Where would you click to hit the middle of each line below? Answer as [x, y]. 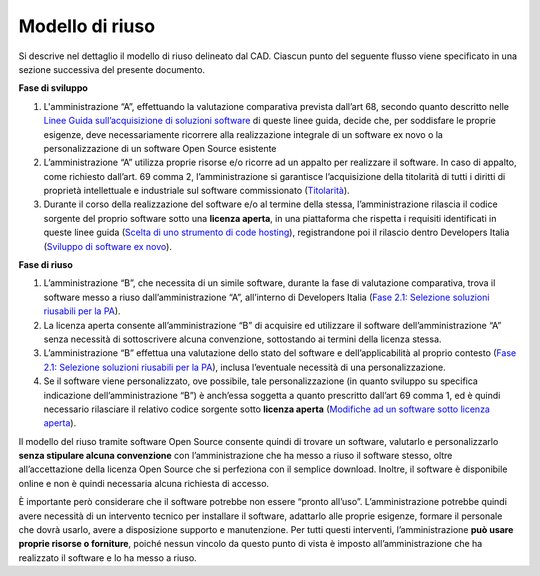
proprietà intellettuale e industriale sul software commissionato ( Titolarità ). [196, 191]
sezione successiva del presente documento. [111, 69]
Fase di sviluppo [53, 88]
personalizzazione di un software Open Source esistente [160, 148]
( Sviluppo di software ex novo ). [107, 246]
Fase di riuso [46, 265]
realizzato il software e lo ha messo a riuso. [107, 557]
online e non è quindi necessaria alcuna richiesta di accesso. [144, 483]
